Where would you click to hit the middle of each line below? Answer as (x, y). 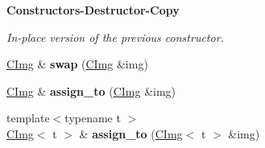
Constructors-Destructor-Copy (93, 10)
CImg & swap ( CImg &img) (77, 64)
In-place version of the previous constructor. (115, 37)
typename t (93, 118)
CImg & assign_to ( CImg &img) (91, 90)
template (28, 118)
